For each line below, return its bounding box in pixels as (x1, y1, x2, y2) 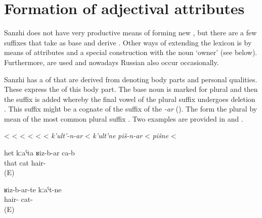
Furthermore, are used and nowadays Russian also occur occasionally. (4, 57, 219, 67)
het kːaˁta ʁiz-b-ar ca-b (4, 147, 75, 158)
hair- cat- (4, 194, 33, 204)
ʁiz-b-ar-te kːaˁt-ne (4, 184, 62, 194)
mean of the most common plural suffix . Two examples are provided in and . (4, 113, 243, 124)
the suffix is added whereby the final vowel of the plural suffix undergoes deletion (4, 93, 255, 104)
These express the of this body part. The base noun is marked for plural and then (4, 84, 258, 94)
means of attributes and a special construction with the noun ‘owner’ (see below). (4, 47, 257, 58)
